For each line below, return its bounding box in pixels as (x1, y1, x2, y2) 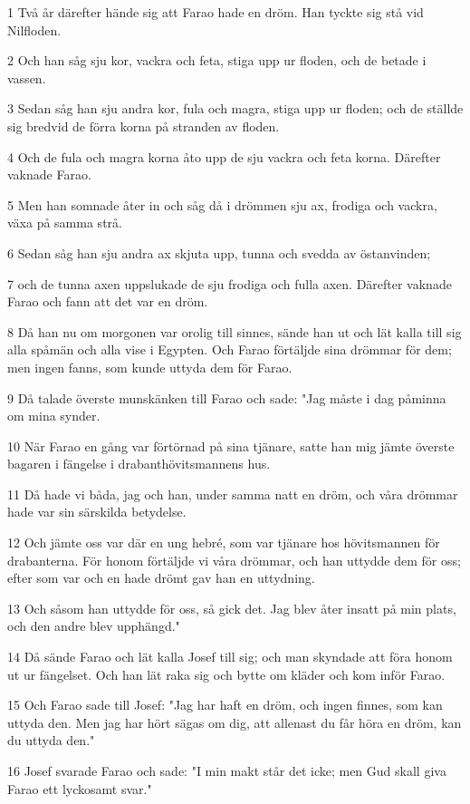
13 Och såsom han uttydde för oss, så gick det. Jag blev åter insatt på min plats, (7, 598, 456, 617)
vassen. (7, 68, 46, 87)
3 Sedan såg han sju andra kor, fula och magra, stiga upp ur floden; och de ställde (7, 99, 464, 118)
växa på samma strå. (7, 213, 122, 232)
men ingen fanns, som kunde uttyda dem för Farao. (7, 357, 293, 376)
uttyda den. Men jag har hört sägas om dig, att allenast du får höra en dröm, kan (7, 712, 462, 731)
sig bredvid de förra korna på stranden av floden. (7, 116, 280, 135)
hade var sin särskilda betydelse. (7, 502, 187, 521)
